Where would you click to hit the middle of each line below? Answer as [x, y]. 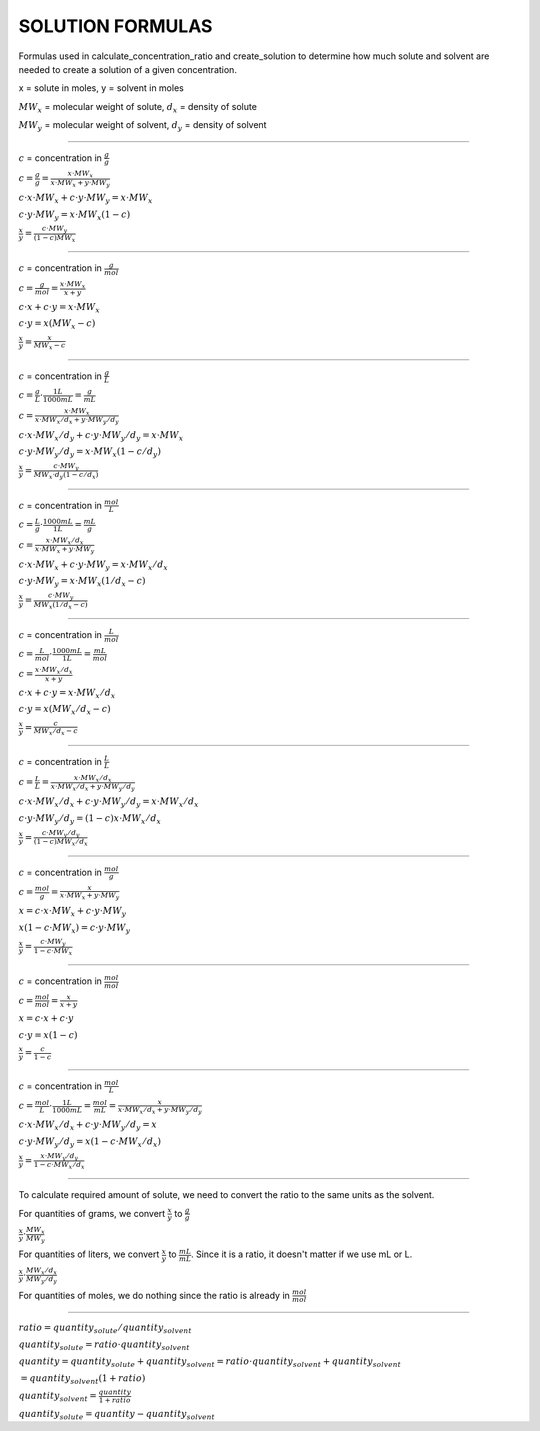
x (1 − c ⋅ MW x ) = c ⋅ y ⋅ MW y [74, 928]
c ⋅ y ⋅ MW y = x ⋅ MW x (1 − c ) [74, 215]
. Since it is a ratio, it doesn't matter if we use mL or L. [301, 1254]
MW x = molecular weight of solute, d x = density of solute [137, 107]
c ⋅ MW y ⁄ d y [60, 833]
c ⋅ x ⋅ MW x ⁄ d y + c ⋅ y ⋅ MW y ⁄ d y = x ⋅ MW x [101, 436]
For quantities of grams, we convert [92, 1213]
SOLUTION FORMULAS [115, 26]
